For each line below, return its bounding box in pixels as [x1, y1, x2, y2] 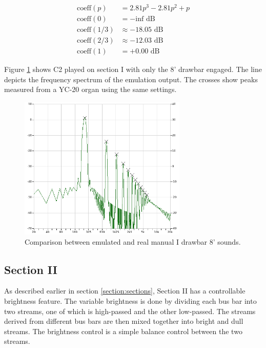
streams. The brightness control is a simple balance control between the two [4, 325, 242, 336]
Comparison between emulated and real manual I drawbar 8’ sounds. [25, 236, 241, 247]
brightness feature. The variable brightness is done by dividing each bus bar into [4, 296, 257, 306]
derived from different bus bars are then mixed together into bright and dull [4, 316, 243, 326]
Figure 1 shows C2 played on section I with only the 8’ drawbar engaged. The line [4, 64, 262, 75]
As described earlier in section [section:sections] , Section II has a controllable [4, 285, 245, 296]
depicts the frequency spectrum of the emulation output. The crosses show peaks [4, 74, 258, 84]
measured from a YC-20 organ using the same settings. [4, 84, 177, 95]
